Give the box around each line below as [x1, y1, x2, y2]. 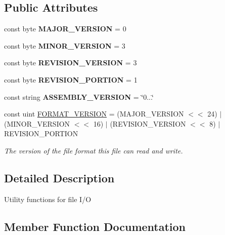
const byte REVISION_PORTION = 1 [4, 74, 138, 85]
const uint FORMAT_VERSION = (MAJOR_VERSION [4, 108, 184, 119]
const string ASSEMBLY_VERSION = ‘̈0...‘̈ [4, 91, 154, 102]
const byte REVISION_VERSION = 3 [4, 57, 137, 68]
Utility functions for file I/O [4, 193, 92, 204]
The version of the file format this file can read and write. [4, 145, 183, 155]
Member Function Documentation [4, 218, 186, 234]
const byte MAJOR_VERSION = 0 [4, 23, 126, 34]
